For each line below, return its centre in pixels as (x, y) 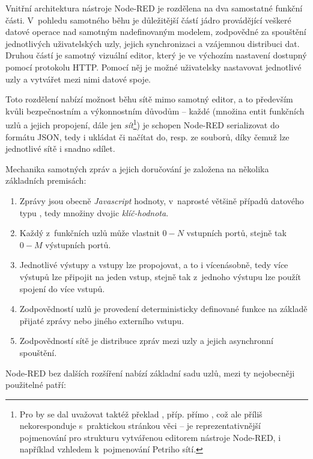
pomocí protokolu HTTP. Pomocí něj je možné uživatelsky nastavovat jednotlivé (153, 67)
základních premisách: (46, 180)
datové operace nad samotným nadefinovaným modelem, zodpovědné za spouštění (156, 32)
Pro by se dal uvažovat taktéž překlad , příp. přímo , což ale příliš (141, 414)
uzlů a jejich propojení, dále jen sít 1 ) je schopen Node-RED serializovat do (142, 124)
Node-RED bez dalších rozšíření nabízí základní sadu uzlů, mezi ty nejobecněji (150, 373)
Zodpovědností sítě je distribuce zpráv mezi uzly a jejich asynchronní (146, 341)
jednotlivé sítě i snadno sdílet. (60, 148)
